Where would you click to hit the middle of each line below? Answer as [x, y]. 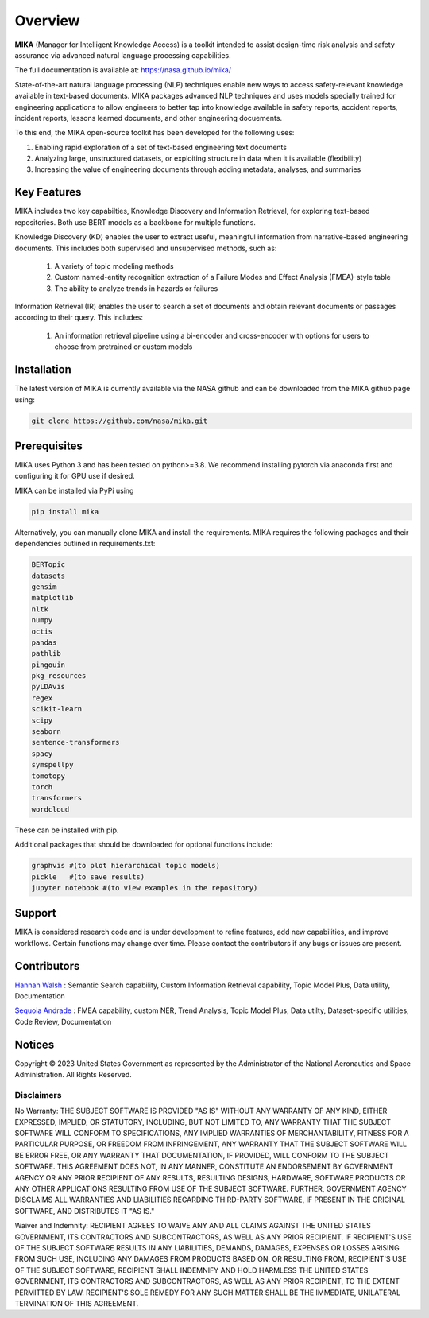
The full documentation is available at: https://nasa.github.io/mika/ [123, 70]
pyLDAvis [48, 687]
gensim [44, 587]
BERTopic [48, 565]
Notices [35, 1044]
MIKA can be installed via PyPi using [74, 490]
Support [35, 913]
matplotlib [52, 598]
